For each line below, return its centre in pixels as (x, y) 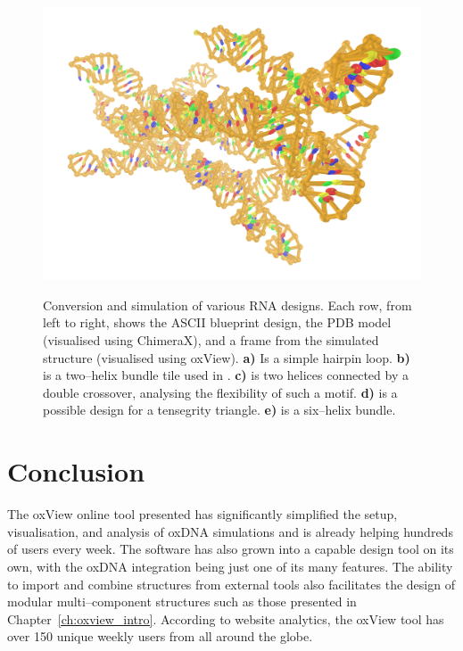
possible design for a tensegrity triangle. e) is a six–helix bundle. (219, 410)
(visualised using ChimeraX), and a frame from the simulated (211, 340)
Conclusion (76, 471)
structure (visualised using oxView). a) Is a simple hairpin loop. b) (227, 357)
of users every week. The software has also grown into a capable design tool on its (231, 549)
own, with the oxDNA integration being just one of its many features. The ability (230, 566)
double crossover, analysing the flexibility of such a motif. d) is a (220, 392)
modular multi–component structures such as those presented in (182, 602)
